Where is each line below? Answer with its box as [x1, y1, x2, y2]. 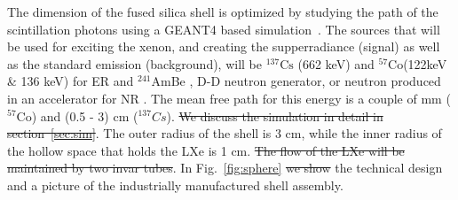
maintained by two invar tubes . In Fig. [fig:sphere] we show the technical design [7, 158, 443, 177]
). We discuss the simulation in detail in [166, 106, 383, 125]
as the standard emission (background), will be [7, 54, 263, 73]
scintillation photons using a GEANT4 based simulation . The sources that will [7, 19, 440, 38]
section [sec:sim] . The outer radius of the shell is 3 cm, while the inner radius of [7, 124, 442, 142]
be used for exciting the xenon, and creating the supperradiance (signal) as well [7, 37, 440, 56]
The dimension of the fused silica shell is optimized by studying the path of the [7, 3, 438, 20]
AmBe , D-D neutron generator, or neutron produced [151, 72, 441, 90]
